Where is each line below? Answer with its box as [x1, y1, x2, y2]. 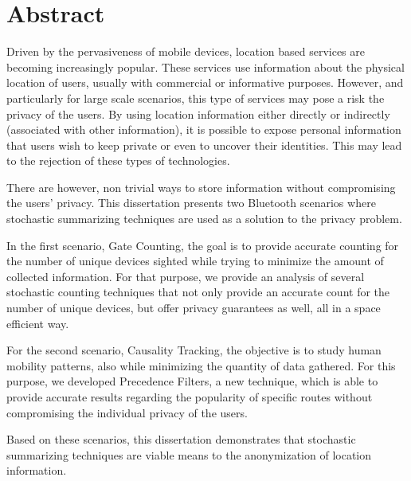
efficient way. [6, 315, 69, 331]
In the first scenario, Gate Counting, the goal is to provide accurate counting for [6, 237, 399, 253]
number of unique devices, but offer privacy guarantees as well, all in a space [6, 299, 381, 316]
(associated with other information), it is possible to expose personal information [6, 121, 401, 138]
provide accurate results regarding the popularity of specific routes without [6, 389, 373, 405]
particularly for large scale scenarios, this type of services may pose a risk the [6, 89, 385, 106]
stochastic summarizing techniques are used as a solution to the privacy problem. [6, 210, 402, 227]
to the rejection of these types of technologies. [6, 152, 230, 169]
